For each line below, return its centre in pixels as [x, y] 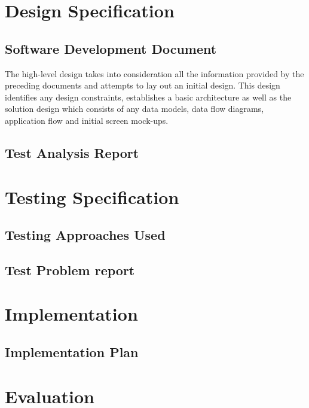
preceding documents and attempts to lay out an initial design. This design [143, 85]
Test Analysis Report [72, 152]
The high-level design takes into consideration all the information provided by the [154, 73]
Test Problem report [70, 270]
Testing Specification [92, 197]
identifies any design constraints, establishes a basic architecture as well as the [148, 97]
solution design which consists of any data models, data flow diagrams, [134, 109]
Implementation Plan [72, 352]
